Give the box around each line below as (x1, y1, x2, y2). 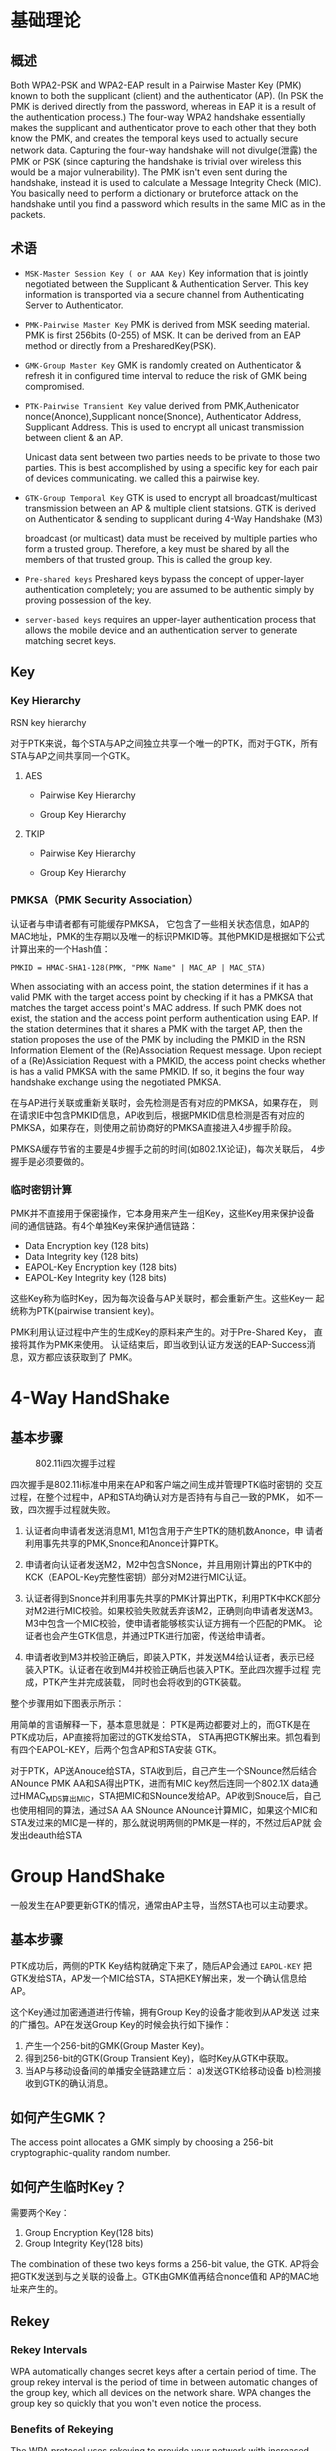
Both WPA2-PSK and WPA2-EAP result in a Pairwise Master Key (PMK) (10, 79, 302, 91)
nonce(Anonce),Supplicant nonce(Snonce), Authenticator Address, (24, 410, 302, 422)
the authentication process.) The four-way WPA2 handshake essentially (10, 111, 306, 123)
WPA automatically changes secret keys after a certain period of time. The (10, 2365, 317, 2377)
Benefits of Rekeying (10, 2422, 114, 2436)
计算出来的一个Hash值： (10, 942, 111, 955)
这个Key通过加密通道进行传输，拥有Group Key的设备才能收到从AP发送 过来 (10, 2006, 320, 2018)
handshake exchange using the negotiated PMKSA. (10, 1076, 222, 1088)
